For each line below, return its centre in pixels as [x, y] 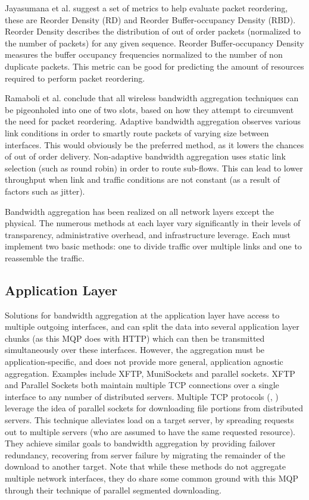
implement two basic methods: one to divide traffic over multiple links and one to [153, 246]
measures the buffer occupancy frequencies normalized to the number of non [144, 54]
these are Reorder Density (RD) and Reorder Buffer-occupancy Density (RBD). [150, 19]
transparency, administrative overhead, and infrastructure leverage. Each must [148, 234]
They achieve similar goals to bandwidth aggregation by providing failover [140, 443]
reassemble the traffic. [45, 257]
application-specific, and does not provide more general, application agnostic [144, 362]
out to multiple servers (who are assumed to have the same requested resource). [150, 431]
